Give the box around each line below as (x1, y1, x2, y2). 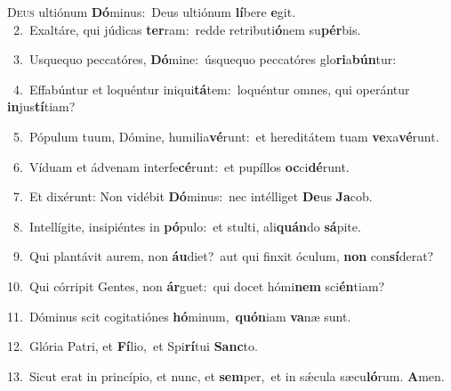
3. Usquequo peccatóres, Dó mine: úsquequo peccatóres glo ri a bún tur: (12, 50, 397, 69)
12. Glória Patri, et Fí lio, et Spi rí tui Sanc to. (7, 337, 258, 355)
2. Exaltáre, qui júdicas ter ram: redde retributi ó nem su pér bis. (12, 20, 361, 38)
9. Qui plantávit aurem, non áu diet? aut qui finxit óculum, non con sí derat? (12, 247, 434, 265)
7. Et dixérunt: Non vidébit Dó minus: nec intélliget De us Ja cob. (12, 187, 373, 206)
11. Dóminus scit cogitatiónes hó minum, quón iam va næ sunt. (7, 306, 351, 325)
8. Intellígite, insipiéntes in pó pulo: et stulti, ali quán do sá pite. (12, 216, 361, 235)
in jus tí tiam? (7, 97, 76, 116)
